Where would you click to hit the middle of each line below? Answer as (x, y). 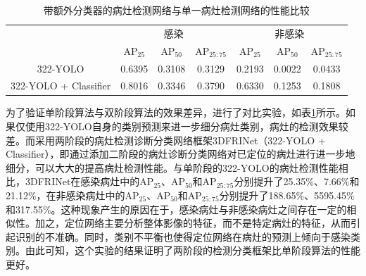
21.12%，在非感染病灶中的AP (72, 195)
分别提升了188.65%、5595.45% (287, 195)
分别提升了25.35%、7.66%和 (297, 181)
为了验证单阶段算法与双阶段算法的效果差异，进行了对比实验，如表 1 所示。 (176, 112)
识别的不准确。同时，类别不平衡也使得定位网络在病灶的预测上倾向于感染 (183, 236)
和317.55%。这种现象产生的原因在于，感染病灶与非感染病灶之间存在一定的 (176, 209)
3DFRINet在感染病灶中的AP (89, 181)
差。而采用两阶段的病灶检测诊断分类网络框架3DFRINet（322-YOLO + (166, 140)
